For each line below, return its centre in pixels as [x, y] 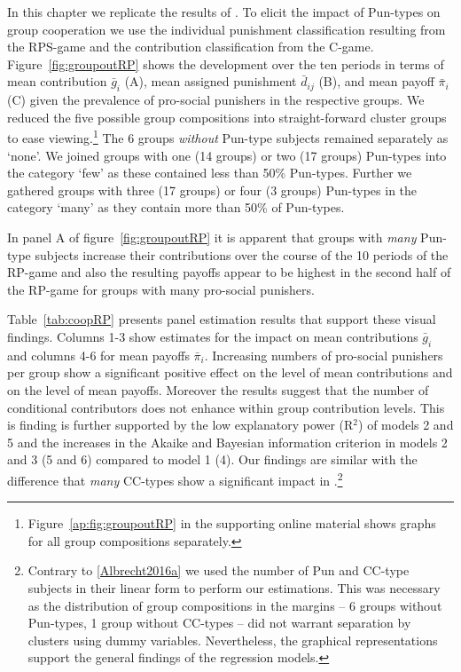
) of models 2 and [406, 425]
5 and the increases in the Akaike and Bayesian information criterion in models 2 [227, 442]
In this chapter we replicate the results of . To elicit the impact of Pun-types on [224, 12]
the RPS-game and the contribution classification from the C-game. [191, 47]
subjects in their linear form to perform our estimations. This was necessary [234, 587]
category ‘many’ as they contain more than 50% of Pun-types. [176, 207]
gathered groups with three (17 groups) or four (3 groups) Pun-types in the [212, 190]
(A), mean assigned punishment [211, 81]
